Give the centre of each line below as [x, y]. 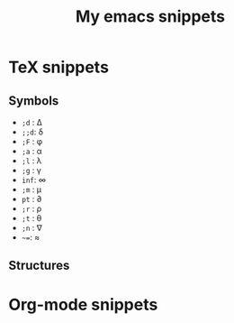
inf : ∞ [34, 180]
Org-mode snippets [83, 305]
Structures [39, 266]
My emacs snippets [150, 17]
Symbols [34, 101]
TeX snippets [59, 67]
